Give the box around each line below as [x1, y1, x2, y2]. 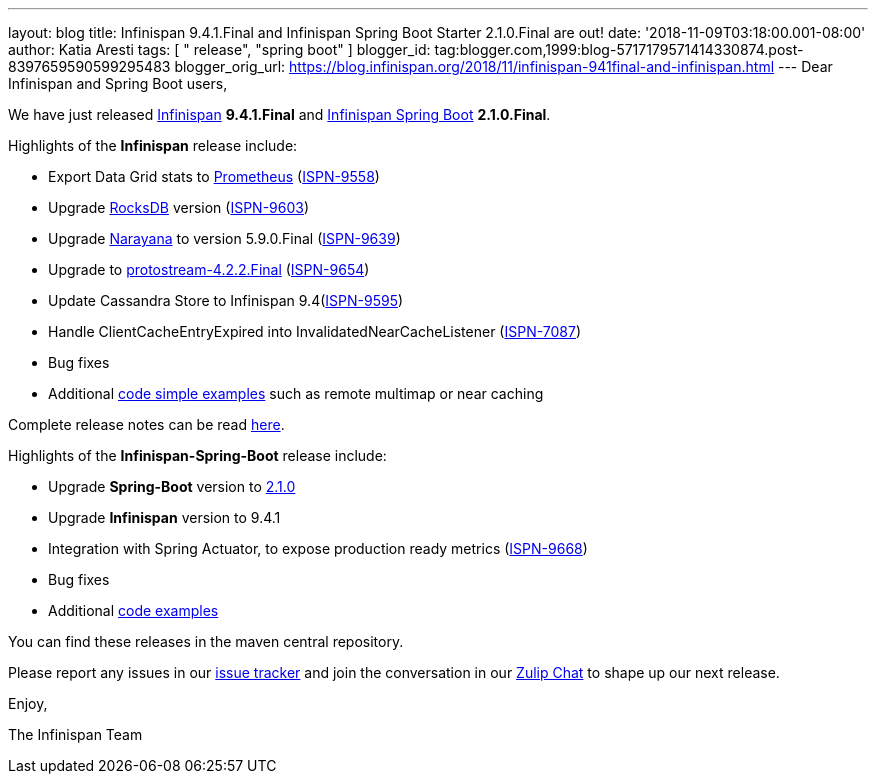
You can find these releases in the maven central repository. [8, 633, 404, 650]
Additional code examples [48, 602, 219, 619]
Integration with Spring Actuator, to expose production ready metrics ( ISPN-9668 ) [48, 540, 588, 557]
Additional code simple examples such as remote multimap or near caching [48, 385, 544, 402]
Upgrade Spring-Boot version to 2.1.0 [48, 478, 296, 495]
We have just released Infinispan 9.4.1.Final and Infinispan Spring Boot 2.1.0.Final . [8, 106, 551, 123]
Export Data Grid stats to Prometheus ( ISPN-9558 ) [48, 168, 380, 185]
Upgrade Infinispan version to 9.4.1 [48, 509, 281, 526]
